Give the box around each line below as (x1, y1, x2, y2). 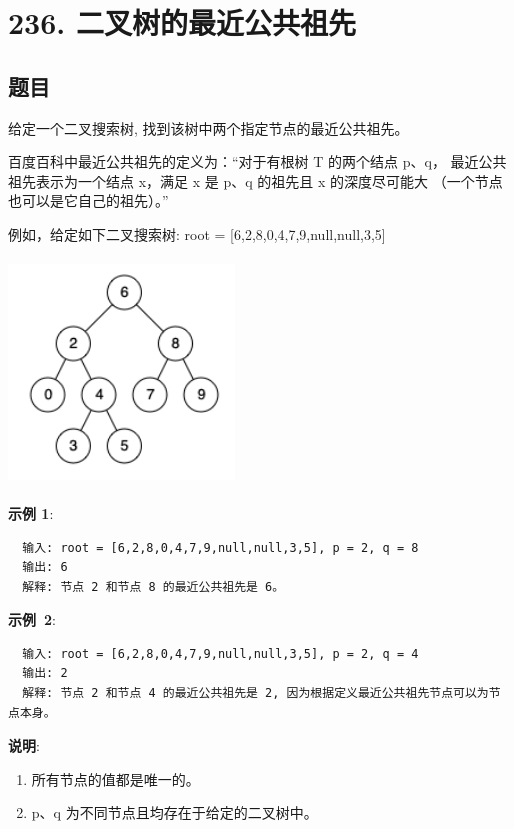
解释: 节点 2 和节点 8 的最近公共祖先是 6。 (22, 579, 285, 594)
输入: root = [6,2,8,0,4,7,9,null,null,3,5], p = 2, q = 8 (22, 540, 419, 555)
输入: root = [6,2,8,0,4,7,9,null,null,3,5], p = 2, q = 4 (22, 646, 419, 661)
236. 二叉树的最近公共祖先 (8, 2, 356, 43)
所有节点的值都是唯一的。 (31, 768, 200, 789)
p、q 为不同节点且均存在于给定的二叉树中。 (31, 802, 318, 823)
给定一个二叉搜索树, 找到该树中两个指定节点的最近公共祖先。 (8, 117, 409, 138)
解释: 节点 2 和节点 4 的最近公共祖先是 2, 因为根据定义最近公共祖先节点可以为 (22, 686, 489, 701)
